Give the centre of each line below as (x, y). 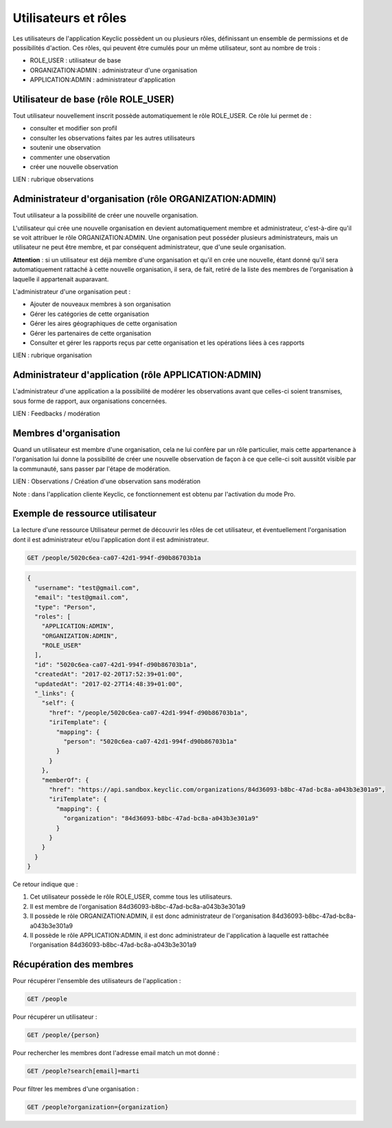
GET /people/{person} (64, 1035)
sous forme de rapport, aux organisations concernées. (90, 401)
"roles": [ (53, 617)
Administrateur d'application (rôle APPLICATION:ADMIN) (137, 375)
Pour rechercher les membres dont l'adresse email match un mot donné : (116, 1053)
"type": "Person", (65, 607)
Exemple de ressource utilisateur (85, 514)
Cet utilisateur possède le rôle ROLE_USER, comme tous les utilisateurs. (131, 897)
